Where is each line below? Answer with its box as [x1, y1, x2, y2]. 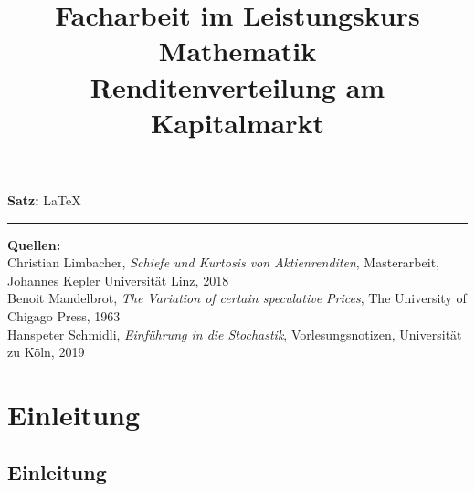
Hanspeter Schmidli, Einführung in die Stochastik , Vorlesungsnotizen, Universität [7, 324, 462, 343]
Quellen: [7, 235, 61, 254]
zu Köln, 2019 [7, 342, 85, 361]
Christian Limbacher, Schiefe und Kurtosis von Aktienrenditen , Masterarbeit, [7, 253, 439, 272]
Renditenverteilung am [90, 68, 385, 105]
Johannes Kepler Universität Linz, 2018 [7, 270, 229, 289]
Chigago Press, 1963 [7, 306, 121, 325]
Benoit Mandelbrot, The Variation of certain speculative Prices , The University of [7, 288, 467, 308]
